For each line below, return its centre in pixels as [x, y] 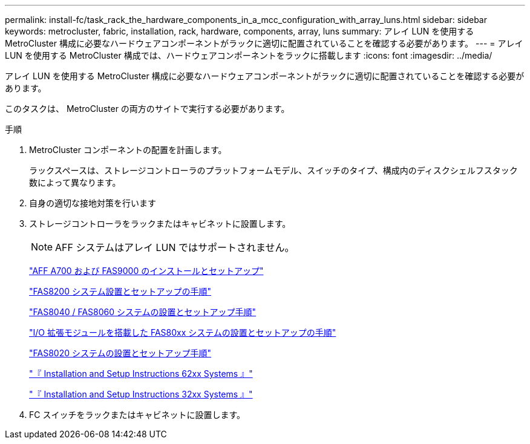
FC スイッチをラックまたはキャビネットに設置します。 [137, 415]
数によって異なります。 [75, 182]
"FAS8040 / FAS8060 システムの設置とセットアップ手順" [143, 312]
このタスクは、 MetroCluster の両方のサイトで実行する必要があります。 [147, 109]
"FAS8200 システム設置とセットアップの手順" [120, 291]
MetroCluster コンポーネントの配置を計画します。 [128, 150]
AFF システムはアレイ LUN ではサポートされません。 [175, 247]
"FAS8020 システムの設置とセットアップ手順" [120, 353]
